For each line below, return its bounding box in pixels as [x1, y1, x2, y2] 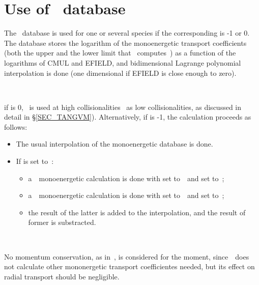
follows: [4, 121, 27, 132]
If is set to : [16, 156, 54, 166]
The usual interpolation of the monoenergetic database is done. [16, 138, 213, 149]
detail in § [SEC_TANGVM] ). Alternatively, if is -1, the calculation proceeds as [4, 111, 251, 122]
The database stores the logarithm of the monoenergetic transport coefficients [4, 37, 247, 48]
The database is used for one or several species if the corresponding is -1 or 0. [4, 27, 250, 38]
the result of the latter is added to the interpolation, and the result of [28, 207, 246, 217]
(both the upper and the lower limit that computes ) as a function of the [4, 47, 236, 58]
